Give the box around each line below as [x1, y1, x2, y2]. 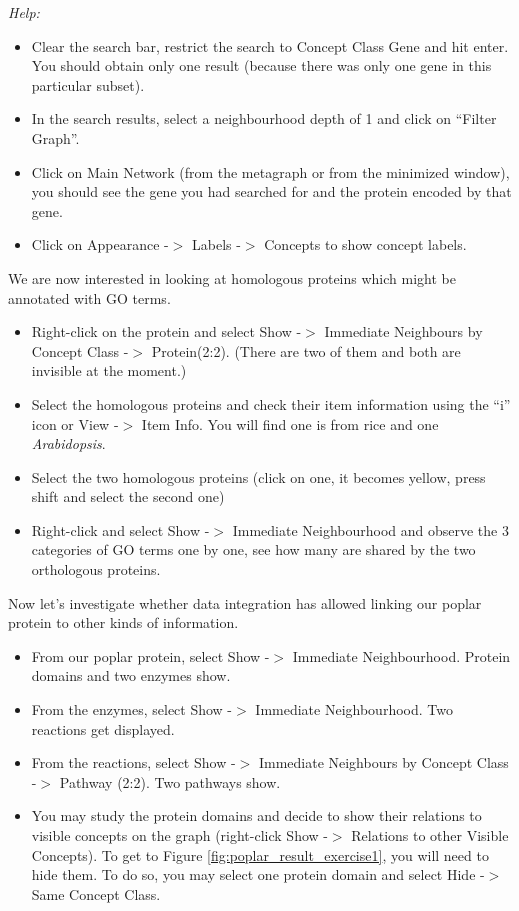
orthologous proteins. [31, 559, 161, 580]
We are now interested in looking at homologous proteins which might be [8, 267, 456, 288]
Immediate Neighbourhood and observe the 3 [232, 519, 509, 540]
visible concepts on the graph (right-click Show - [31, 825, 328, 845]
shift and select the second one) [31, 486, 225, 507]
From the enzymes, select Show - [31, 699, 233, 720]
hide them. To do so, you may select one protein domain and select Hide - [31, 864, 485, 885]
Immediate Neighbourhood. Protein [292, 645, 511, 666]
